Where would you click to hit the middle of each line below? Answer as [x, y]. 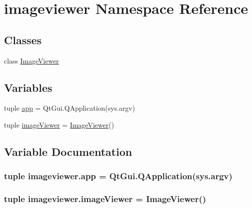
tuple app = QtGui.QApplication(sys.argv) [70, 108]
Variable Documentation [68, 151]
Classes [23, 39]
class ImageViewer [32, 60]
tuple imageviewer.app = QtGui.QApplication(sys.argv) [118, 176]
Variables [28, 87]
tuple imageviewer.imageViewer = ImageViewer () [105, 199]
